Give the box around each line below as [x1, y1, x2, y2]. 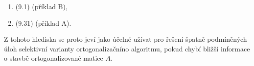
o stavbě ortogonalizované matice [4, 53, 103, 63]
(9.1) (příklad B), [15, 1, 68, 11]
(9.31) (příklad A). [15, 17, 71, 28]
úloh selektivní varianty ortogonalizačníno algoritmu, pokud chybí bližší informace [4, 43, 250, 53]
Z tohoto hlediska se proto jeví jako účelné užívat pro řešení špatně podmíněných [4, 34, 247, 44]
